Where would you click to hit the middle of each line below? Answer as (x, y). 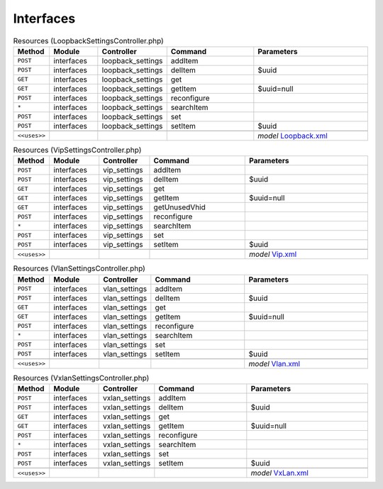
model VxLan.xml (279, 473)
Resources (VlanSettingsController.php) (79, 268)
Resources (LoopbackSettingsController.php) (89, 40)
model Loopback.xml (293, 136)
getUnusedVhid (179, 207)
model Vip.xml (273, 254)
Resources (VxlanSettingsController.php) (81, 378)
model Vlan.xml (274, 363)
